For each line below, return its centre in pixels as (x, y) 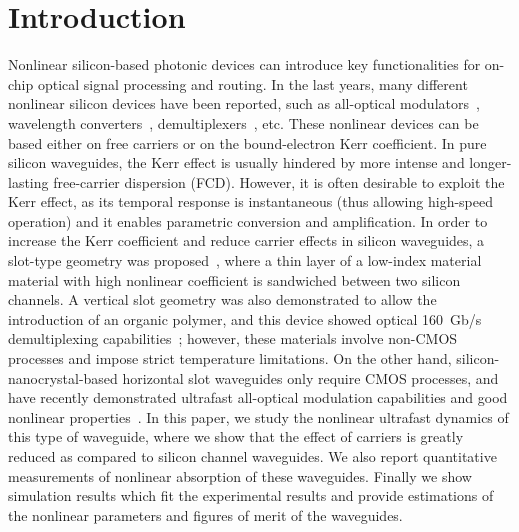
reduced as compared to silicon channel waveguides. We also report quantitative (252, 456)
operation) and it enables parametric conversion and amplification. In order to (248, 220)
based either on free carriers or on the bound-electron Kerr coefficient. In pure (247, 142)
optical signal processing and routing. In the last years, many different (252, 83)
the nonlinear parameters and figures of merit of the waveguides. (205, 514)
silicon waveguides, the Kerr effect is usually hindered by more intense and (236, 162)
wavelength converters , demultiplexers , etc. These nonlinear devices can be (243, 122)
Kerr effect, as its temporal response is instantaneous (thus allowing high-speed (250, 201)
